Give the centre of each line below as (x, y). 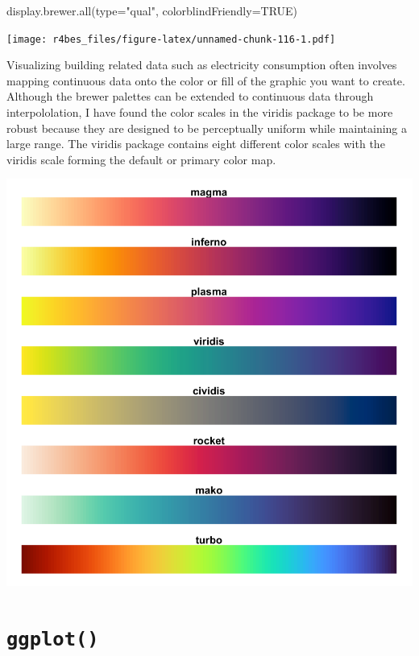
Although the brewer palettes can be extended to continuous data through (190, 96)
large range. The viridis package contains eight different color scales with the (196, 144)
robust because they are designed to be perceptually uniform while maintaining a (207, 128)
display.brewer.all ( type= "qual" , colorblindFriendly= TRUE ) (152, 10)
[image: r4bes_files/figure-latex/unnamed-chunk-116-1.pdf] (171, 39)
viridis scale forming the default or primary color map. (141, 159)
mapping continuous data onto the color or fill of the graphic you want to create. (206, 80)
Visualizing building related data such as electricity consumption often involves (202, 65)
